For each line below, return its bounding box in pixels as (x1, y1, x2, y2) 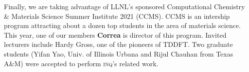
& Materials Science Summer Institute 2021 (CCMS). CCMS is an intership (4, 11, 230, 21)
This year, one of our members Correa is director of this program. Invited (4, 29, 227, 40)
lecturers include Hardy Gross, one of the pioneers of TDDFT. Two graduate (4, 39, 233, 49)
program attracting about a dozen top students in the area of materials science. (4, 20, 241, 30)
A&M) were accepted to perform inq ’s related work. (4, 58, 159, 68)
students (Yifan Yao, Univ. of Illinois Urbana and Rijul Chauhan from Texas (4, 48, 233, 58)
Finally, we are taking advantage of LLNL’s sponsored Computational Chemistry (4, 1, 245, 11)
